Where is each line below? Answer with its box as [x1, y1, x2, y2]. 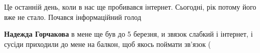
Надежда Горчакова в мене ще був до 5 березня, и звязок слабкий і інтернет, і [4, 29, 253, 39]
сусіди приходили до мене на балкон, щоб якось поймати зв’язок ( [4, 38, 211, 49]
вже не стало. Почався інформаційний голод [4, 11, 141, 22]
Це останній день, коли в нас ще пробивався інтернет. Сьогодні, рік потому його [4, 2, 256, 12]
